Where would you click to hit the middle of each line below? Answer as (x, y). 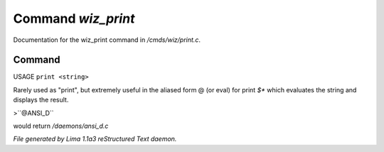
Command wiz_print (74, 18)
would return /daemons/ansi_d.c (61, 126)
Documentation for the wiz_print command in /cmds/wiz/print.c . (107, 40)
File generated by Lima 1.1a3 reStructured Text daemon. (95, 139)
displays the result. (41, 100)
